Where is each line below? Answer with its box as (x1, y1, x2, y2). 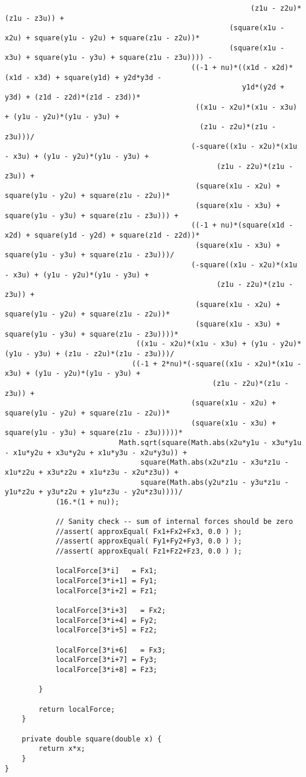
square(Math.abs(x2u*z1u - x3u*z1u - (140, 458, 289, 467)
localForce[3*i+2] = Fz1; (55, 586, 157, 595)
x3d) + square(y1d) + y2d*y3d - (34, 73, 162, 82)
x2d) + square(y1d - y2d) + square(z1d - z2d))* (5, 231, 200, 240)
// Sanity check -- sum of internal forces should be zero (55, 517, 293, 526)
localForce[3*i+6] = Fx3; (55, 645, 166, 654)
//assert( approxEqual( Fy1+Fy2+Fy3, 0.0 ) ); (55, 537, 242, 546)
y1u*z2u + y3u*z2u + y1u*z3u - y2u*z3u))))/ (5, 488, 183, 497)
